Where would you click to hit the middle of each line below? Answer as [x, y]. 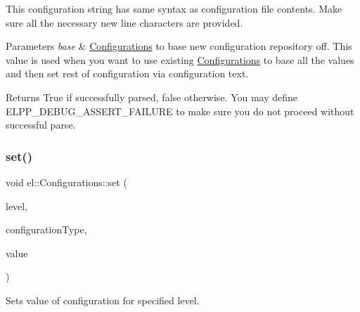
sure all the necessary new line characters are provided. [124, 22]
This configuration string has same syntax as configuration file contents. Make [174, 8]
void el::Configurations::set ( [66, 182]
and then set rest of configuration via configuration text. [127, 73]
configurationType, [46, 229]
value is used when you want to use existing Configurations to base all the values [180, 59]
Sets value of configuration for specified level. [103, 300]
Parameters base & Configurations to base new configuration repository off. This [179, 46]
